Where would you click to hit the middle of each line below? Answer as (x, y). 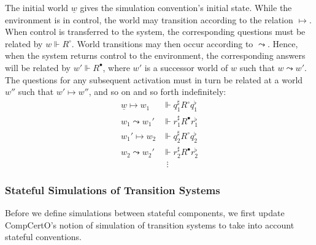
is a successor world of (186, 67)
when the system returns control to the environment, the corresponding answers (155, 55)
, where (116, 67)
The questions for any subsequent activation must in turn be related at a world (154, 79)
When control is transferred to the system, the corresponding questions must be (155, 32)
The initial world (37, 7)
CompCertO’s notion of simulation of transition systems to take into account (150, 224)
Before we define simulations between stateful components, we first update (145, 213)
